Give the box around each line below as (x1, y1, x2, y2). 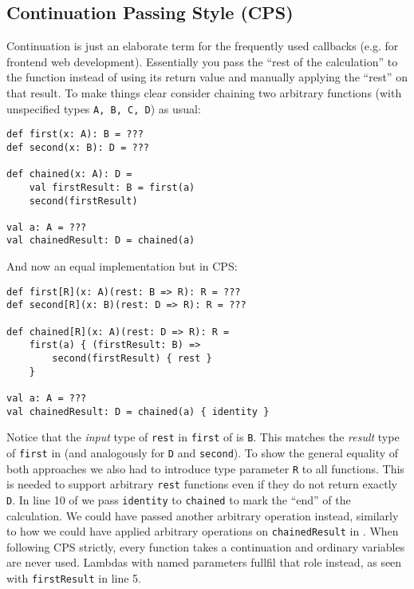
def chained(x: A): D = (6, 168, 132, 180)
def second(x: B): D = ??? (6, 141, 149, 153)
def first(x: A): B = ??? (6, 128, 144, 140)
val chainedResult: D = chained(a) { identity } (6, 405, 270, 417)
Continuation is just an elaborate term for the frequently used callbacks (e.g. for (6, 38, 399, 54)
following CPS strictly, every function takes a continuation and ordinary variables (6, 538, 405, 555)
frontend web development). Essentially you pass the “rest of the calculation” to (6, 53, 398, 69)
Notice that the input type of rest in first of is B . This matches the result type (6, 429, 400, 445)
